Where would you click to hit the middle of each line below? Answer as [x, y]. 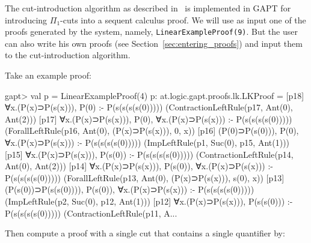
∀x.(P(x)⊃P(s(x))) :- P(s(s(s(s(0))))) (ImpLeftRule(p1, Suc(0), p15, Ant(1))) [147, 142]
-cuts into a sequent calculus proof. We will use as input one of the [183, 19]
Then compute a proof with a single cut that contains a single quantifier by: [145, 233]
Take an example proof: [48, 75]
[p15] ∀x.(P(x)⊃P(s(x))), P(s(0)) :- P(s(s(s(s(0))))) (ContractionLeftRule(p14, [149, 154]
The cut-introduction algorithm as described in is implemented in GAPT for [148, 8]
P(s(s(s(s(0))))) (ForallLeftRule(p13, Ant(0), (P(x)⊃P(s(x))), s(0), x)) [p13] [145, 177]
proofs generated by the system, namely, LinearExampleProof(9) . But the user [151, 31]
